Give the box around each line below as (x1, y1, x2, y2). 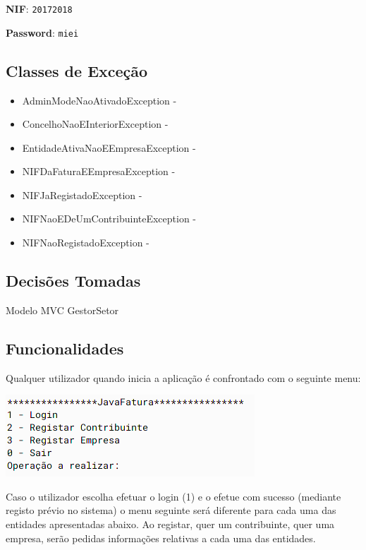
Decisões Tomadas (6, 270, 141, 292)
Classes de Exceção (6, 59, 148, 81)
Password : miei (6, 25, 79, 40)
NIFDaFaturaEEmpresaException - (22, 164, 176, 179)
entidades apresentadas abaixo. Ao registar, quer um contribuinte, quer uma (6, 517, 335, 532)
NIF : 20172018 (6, 1, 73, 16)
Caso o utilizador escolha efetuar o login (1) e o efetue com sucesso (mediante (6, 489, 341, 503)
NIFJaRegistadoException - (22, 187, 142, 202)
